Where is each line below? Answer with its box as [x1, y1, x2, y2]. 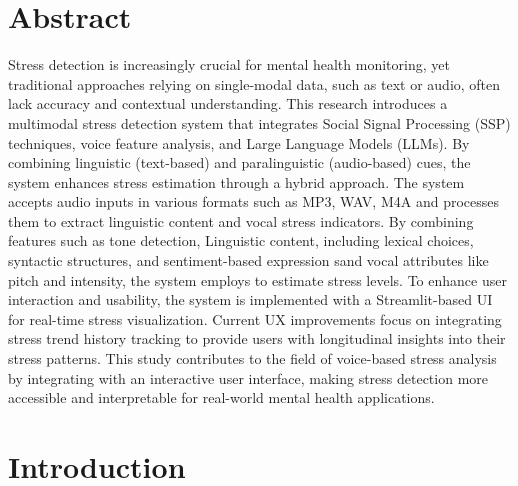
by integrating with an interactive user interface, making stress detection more [8, 367, 489, 388]
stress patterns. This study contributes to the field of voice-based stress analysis [8, 348, 497, 369]
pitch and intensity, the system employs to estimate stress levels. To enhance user [8, 269, 507, 290]
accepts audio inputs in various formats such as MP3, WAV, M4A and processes [8, 191, 499, 212]
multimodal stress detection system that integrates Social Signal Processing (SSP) [8, 112, 511, 133]
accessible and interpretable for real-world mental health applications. [8, 387, 435, 408]
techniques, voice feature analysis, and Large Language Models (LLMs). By [8, 132, 470, 153]
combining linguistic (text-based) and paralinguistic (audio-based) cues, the [8, 152, 471, 173]
